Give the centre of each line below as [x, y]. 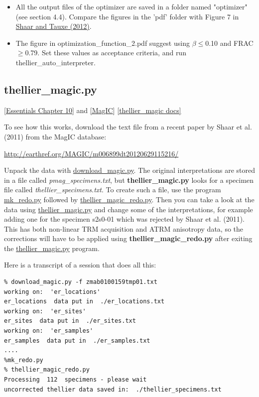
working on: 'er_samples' [49, 331]
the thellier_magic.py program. [52, 248]
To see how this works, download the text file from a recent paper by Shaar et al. [128, 127]
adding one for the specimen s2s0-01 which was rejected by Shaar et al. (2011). [124, 219]
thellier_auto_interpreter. [56, 62]
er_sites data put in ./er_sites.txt [70, 321]
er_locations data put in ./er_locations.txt [84, 302]
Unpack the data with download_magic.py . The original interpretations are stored [130, 170]
